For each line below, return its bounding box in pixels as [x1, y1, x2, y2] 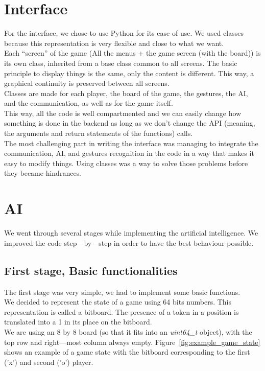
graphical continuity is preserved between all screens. [4, 78, 170, 88]
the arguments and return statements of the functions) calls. [4, 128, 193, 138]
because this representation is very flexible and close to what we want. [4, 37, 224, 48]
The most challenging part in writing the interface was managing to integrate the [4, 137, 258, 148]
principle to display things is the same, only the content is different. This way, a [4, 67, 254, 78]
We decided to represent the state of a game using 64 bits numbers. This [4, 296, 232, 307]
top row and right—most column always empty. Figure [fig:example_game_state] [4, 336, 260, 347]
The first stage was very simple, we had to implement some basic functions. [4, 286, 240, 297]
